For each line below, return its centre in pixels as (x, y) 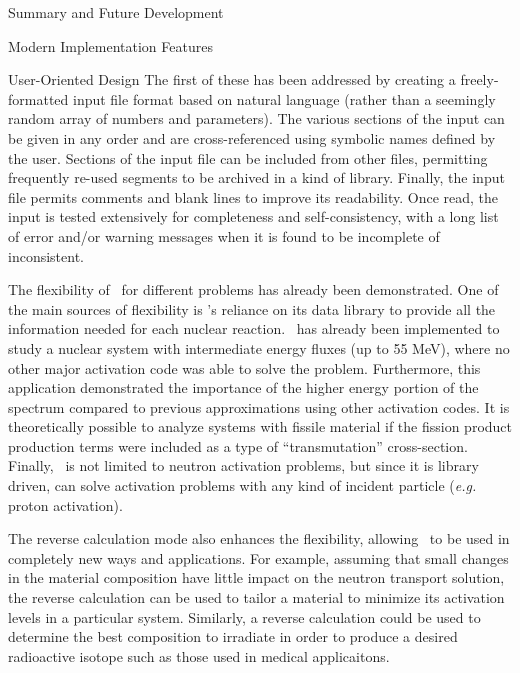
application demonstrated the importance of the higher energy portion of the (243, 387)
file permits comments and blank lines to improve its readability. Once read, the (253, 196)
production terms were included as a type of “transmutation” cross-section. (238, 445)
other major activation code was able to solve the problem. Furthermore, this (244, 367)
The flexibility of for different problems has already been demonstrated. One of (253, 289)
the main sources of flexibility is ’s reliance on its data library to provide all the (252, 308)
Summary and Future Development (116, 12)
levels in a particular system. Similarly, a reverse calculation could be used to (244, 616)
